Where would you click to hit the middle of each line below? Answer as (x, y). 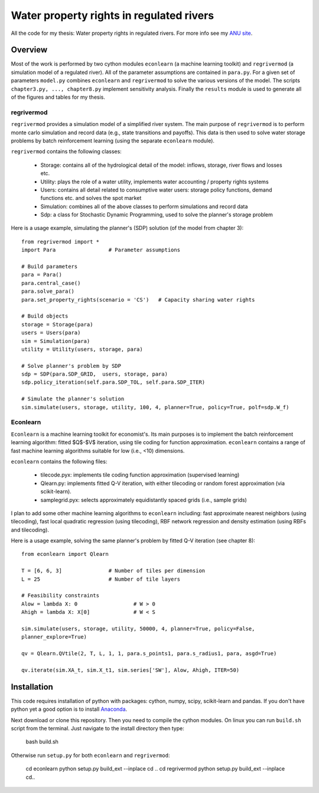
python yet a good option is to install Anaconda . (69, 709)
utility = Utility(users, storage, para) (82, 349)
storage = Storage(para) (57, 324)
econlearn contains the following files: (59, 461)
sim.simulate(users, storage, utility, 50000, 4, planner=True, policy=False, (138, 629)
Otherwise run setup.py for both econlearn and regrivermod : (90, 755)
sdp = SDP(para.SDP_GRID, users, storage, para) (95, 374)
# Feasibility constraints (61, 595)
